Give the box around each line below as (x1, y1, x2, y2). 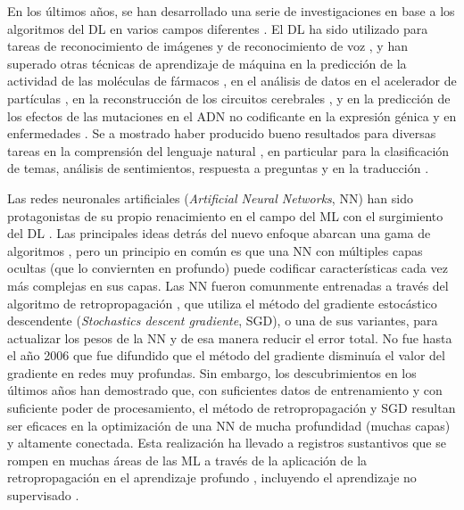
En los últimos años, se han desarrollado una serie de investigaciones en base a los (7, 2, 455, 20)
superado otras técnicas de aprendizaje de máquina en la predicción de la (7, 53, 407, 72)
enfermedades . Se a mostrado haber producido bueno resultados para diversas (7, 124, 436, 143)
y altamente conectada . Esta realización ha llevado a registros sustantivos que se (7, 433, 446, 452)
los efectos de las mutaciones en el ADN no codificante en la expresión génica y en (7, 106, 457, 125)
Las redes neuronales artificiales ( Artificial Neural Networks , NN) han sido (7, 188, 413, 207)
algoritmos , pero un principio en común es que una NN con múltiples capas (7, 241, 423, 259)
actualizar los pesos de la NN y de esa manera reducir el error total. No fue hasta (7, 328, 452, 347)
